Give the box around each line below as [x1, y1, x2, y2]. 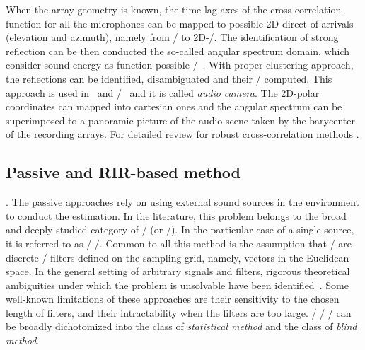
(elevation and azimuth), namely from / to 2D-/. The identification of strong [6, 30, 339, 45]
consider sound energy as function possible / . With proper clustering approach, [6, 57, 354, 72]
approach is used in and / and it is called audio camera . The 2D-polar [6, 85, 320, 100]
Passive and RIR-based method [6, 161, 241, 183]
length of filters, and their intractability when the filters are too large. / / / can [6, 305, 352, 320]
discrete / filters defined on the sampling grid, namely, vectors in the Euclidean [6, 250, 349, 264]
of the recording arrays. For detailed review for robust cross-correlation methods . [6, 127, 359, 141]
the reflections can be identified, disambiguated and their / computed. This [6, 71, 332, 86]
